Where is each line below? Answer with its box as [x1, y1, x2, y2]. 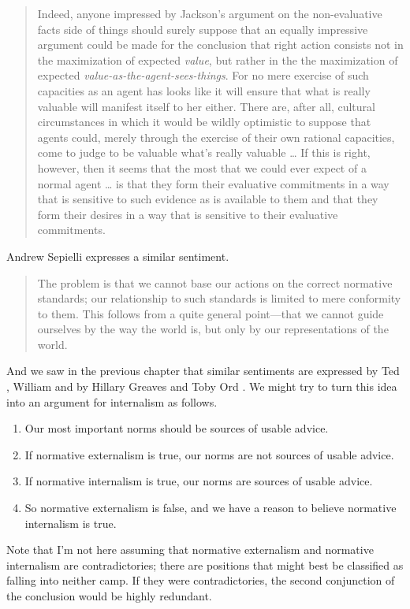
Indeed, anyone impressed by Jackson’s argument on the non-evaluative [37, 6, 382, 21]
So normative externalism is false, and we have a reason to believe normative [24, 499, 397, 516]
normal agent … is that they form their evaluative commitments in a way [37, 175, 389, 191]
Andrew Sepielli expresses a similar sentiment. [6, 247, 229, 264]
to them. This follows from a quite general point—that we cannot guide [37, 305, 384, 321]
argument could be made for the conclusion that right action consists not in [37, 36, 404, 53]
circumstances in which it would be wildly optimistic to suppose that [37, 113, 371, 130]
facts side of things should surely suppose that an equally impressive [37, 20, 368, 37]
